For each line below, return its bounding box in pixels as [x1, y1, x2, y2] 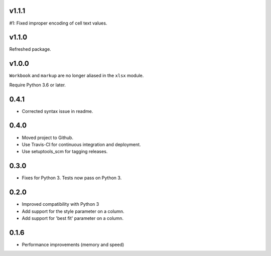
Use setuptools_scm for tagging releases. [22, 149, 108, 155]
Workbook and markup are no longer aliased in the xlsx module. [9, 73, 144, 79]
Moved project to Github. [22, 135, 74, 141]
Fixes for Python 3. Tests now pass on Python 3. [22, 175, 122, 181]
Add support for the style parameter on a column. [22, 208, 124, 214]
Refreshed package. [9, 46, 51, 52]
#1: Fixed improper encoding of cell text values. [9, 20, 107, 26]
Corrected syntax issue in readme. [22, 108, 93, 114]
